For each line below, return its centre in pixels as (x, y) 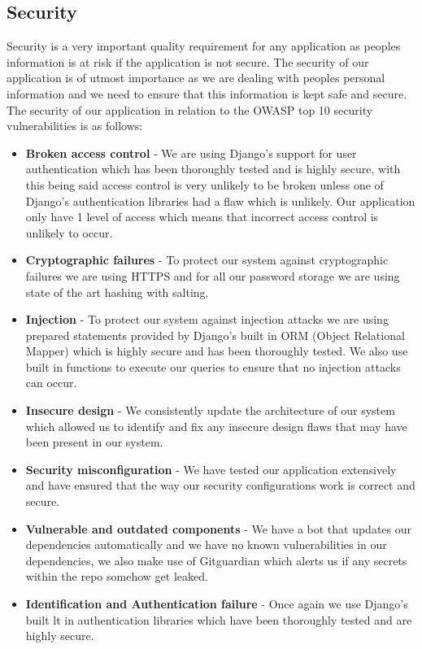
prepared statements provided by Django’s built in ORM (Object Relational (215, 335)
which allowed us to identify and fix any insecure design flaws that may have (216, 426)
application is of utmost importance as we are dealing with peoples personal (196, 78)
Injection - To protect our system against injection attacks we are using (207, 319)
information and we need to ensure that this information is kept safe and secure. (207, 93)
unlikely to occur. (69, 232)
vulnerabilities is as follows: (75, 126)
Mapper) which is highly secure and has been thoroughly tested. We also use (217, 351)
